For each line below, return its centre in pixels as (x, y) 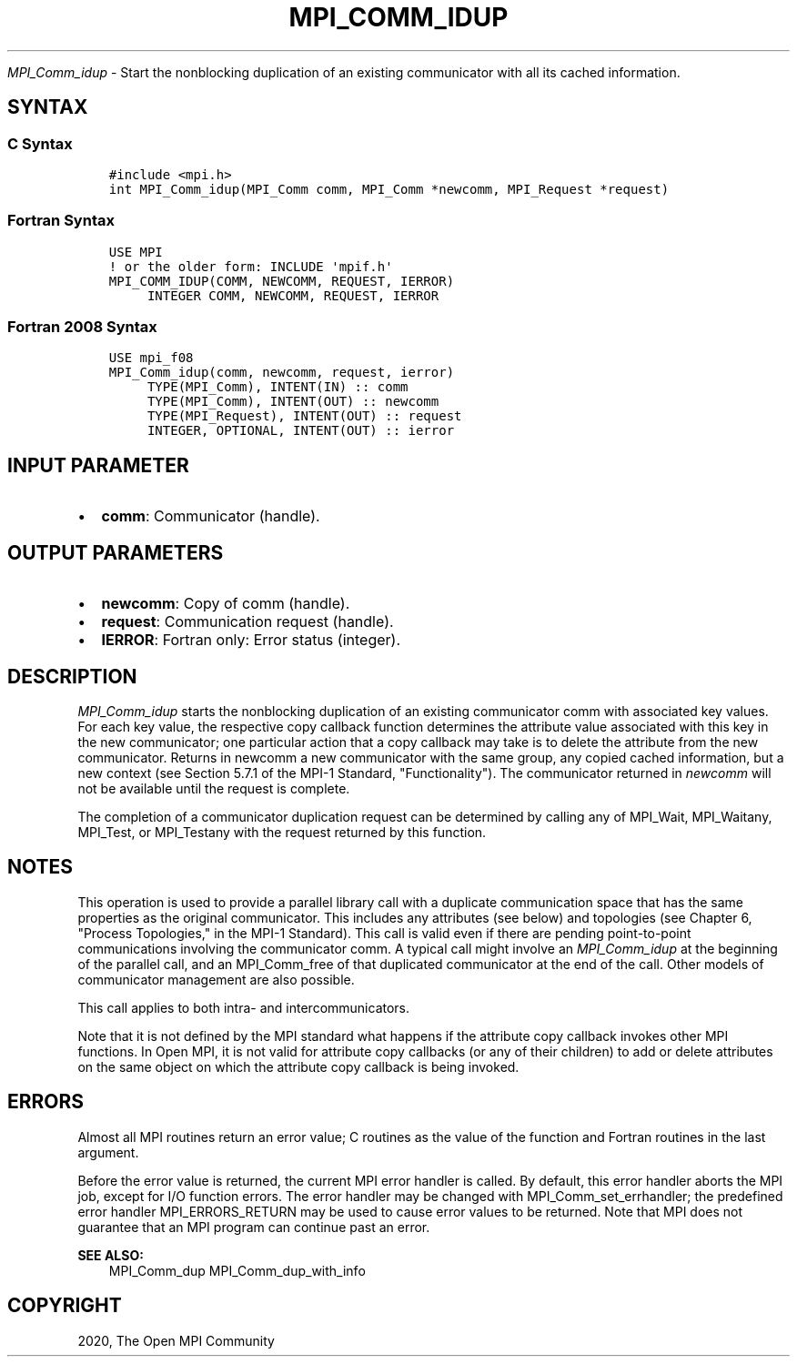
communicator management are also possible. (216, 979)
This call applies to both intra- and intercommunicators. (244, 1007)
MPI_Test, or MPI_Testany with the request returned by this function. (282, 832)
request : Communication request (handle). (247, 622)
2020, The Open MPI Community (176, 1340)
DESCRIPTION (72, 676)
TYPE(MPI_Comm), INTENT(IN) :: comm (277, 387)
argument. (108, 1152)
